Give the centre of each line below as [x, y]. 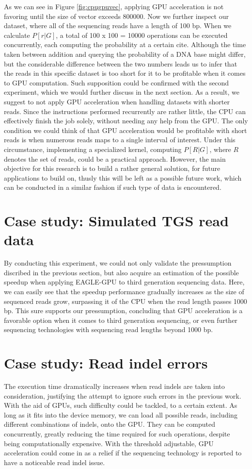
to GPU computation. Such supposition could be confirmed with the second [117, 82]
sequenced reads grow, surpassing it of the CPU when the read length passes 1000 [126, 301]
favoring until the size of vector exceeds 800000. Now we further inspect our [116, 16]
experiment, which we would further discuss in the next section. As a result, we [122, 92]
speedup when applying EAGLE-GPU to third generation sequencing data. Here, [124, 282]
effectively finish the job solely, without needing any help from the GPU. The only [126, 121]
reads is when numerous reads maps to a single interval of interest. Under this [120, 140]
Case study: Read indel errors [106, 363]
